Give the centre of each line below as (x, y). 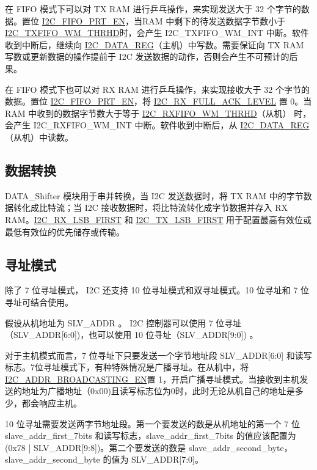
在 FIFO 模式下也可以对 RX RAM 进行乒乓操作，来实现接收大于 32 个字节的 (157, 89)
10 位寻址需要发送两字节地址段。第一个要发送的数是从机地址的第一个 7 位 (152, 423)
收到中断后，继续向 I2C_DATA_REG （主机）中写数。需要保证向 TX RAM (155, 44)
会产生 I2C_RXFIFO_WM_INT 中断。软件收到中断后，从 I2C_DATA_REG (157, 125)
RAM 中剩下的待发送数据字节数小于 (214, 20)
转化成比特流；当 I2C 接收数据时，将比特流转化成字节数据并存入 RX (150, 207)
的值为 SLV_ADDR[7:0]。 (153, 459)
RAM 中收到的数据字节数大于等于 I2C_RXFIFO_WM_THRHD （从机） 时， (158, 113)
